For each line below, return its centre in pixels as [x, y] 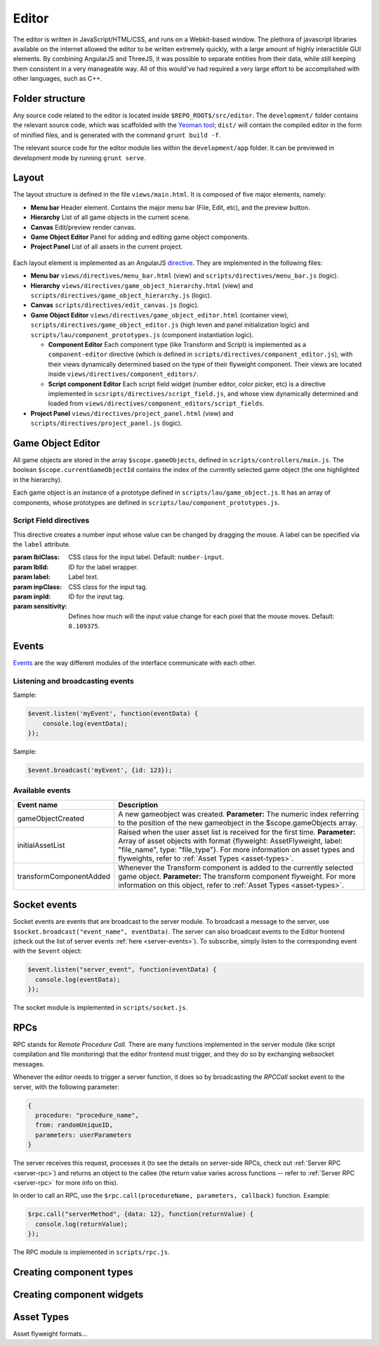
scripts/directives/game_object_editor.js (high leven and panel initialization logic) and [170, 325]
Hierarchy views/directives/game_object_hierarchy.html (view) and [142, 285]
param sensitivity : [40, 606]
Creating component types [73, 1272]
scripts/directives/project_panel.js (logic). [106, 423]
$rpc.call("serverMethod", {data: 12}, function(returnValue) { [141, 1214]
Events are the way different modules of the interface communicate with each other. [134, 663]
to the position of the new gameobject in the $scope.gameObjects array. [238, 823]
